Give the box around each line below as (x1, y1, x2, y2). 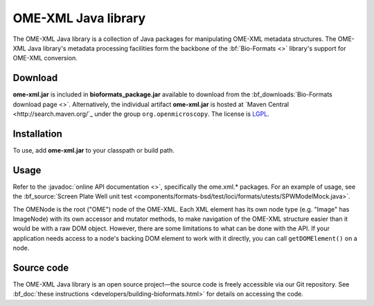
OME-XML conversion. (12, 54, 78, 62)
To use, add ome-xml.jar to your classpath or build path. (12, 146, 175, 154)
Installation (12, 128, 62, 139)
